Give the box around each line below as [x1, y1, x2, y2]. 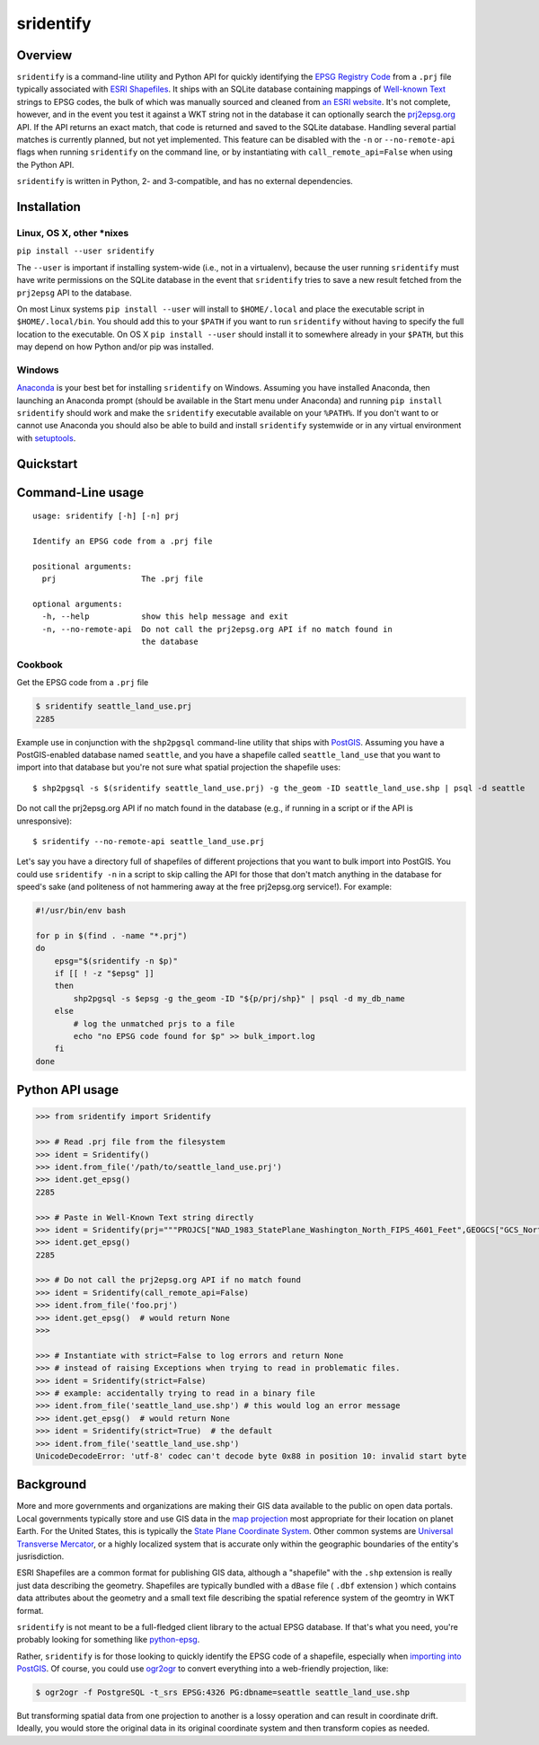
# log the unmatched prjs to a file [73, 1018, 235, 1028]
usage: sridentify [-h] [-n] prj [32, 511, 180, 521]
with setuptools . [16, 432, 76, 444]
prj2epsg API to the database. [16, 287, 132, 298]
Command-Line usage [16, 485, 144, 500]
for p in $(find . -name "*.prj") [35, 930, 188, 940]
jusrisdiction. [16, 1551, 65, 1562]
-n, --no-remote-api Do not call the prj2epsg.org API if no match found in [41, 624, 393, 634]
